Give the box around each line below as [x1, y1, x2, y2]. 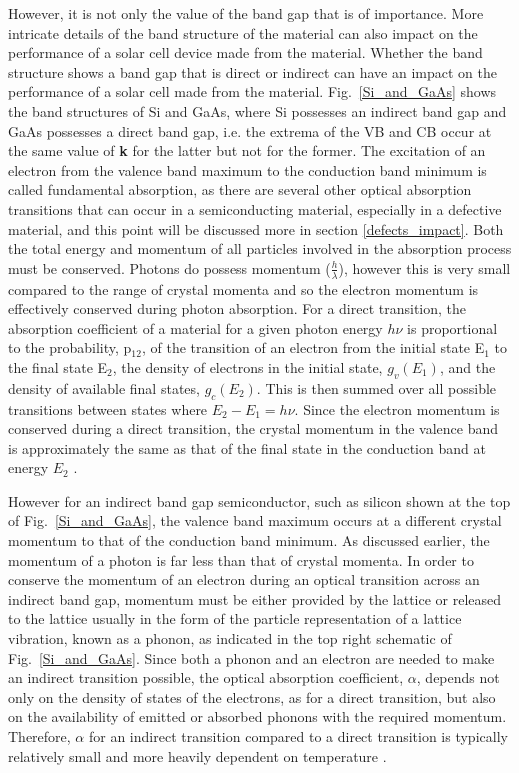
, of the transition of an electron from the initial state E [141, 337, 485, 358]
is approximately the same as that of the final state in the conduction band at [8, 437, 486, 458]
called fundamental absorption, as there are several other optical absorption [8, 179, 472, 200]
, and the [439, 356, 496, 377]
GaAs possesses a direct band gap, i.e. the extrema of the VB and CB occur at [8, 120, 492, 141]
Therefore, [8, 726, 71, 747]
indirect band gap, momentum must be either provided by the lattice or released [8, 588, 502, 609]
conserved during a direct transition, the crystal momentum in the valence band [8, 418, 499, 439]
